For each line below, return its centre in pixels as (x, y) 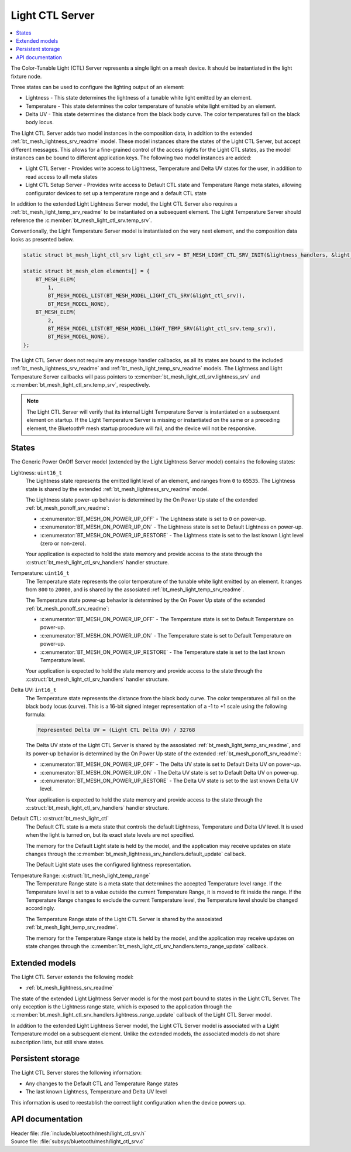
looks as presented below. (42, 239)
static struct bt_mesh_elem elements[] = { (87, 271)
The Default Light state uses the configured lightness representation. (109, 865)
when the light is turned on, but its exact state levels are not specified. (110, 835)
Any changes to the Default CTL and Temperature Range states (102, 1083)
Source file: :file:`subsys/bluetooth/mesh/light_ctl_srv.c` (78, 1141)
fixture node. (26, 76)
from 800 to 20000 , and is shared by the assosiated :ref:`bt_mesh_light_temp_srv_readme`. (135, 589)
